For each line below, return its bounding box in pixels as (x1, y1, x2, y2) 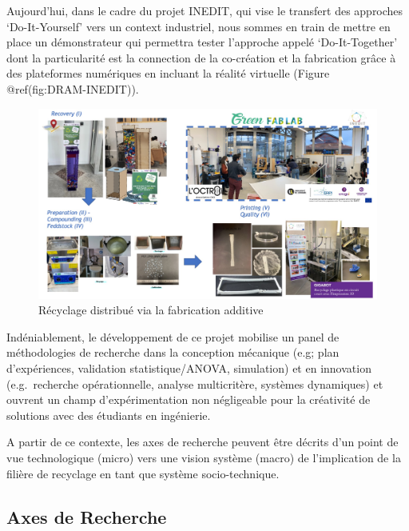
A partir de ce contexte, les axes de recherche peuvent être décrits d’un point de (6, 433, 399, 450)
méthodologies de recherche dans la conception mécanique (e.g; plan (6, 344, 340, 361)
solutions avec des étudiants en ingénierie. (6, 406, 211, 423)
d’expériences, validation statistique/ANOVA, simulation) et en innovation (6, 360, 371, 377)
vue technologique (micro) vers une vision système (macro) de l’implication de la (6, 449, 401, 465)
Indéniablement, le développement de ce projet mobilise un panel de (6, 328, 340, 345)
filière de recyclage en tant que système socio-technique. (6, 465, 280, 481)
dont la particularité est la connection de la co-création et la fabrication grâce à (6, 49, 396, 66)
